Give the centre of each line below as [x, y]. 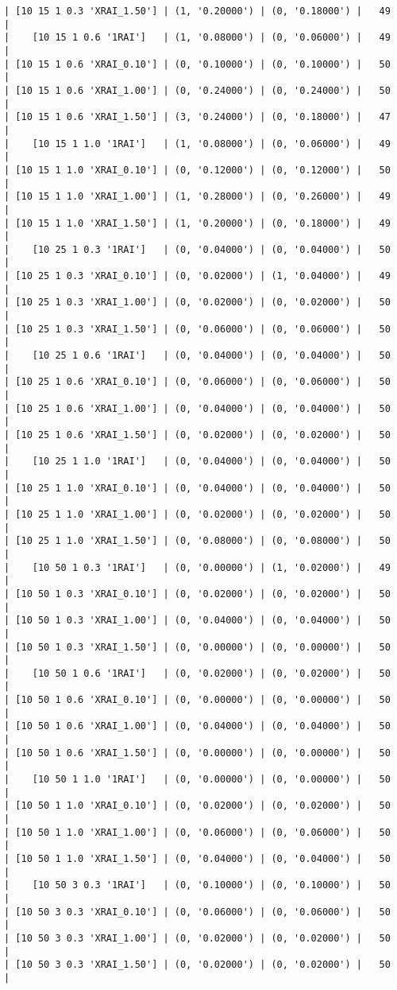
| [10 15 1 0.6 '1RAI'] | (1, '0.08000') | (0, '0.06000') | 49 [197, 38]
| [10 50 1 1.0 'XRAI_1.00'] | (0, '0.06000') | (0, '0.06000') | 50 [197, 832]
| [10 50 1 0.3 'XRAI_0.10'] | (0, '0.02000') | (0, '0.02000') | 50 [197, 594]
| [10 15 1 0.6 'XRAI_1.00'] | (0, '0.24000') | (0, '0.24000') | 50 [197, 90]
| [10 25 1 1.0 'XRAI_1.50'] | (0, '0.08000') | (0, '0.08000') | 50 [197, 541]
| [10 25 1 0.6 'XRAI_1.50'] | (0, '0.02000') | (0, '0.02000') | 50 [197, 435]
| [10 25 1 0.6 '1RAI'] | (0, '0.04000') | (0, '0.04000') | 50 [197, 356]
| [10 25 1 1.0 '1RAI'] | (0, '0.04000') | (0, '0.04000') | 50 [197, 462]
